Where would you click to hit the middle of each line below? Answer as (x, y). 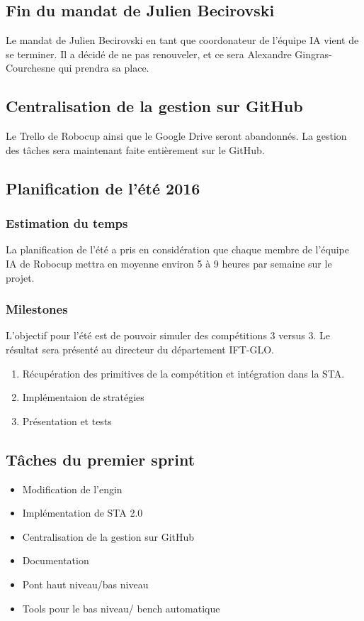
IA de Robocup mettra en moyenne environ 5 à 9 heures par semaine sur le (169, 263)
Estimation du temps (67, 223)
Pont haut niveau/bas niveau (85, 584)
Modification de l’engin (72, 489)
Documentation (56, 560)
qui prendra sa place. (104, 68)
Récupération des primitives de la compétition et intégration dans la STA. (183, 373)
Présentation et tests (67, 421)
